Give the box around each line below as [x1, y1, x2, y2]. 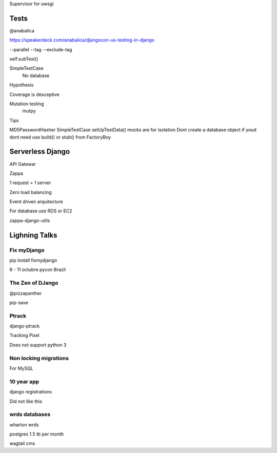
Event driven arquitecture [9, 199, 64, 205]
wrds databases [9, 411, 51, 418]
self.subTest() [9, 56, 38, 62]
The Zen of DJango [9, 280, 58, 287]
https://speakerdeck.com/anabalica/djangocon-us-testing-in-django [9, 37, 155, 43]
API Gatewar [9, 161, 36, 167]
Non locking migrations [9, 354, 69, 362]
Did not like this [9, 398, 43, 404]
